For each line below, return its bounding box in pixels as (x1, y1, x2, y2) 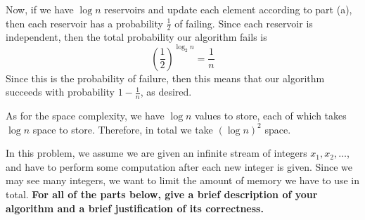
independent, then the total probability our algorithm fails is (6, 30, 267, 44)
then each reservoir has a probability (6, 15, 163, 30)
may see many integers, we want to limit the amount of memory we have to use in (6, 173, 360, 188)
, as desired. (140, 84, 192, 99)
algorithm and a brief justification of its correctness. (6, 200, 264, 215)
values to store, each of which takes (195, 108, 347, 122)
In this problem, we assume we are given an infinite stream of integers (6, 145, 307, 160)
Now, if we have (6, 2, 74, 16)
